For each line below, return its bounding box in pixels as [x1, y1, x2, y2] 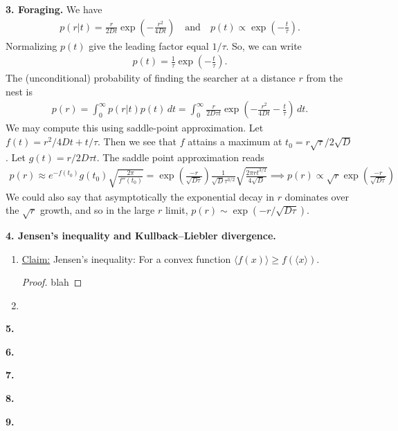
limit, [165, 203, 188, 217]
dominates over [284, 189, 349, 203]
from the [306, 71, 343, 85]
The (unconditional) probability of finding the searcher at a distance [6, 71, 296, 85]
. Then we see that [98, 134, 177, 149]
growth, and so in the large [39, 203, 155, 217]
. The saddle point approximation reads [96, 149, 264, 164]
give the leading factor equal [89, 38, 209, 53]
